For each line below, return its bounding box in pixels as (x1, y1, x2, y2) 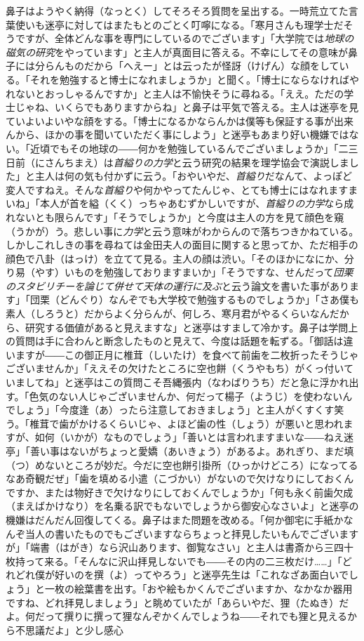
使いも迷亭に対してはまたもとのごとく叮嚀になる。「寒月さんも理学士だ (15, 17, 344, 32)
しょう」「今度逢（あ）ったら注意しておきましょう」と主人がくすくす (15, 402, 335, 417)
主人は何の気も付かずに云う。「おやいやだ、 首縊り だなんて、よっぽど (34, 168, 352, 183)
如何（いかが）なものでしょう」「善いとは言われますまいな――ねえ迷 (34, 430, 354, 444)
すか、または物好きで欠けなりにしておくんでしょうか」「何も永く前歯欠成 (15, 484, 353, 499)
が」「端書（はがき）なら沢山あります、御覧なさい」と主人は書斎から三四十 (6, 540, 353, 555)
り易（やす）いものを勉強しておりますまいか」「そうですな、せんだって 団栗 (6, 265, 353, 279)
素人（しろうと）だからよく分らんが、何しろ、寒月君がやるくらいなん (6, 306, 330, 321)
